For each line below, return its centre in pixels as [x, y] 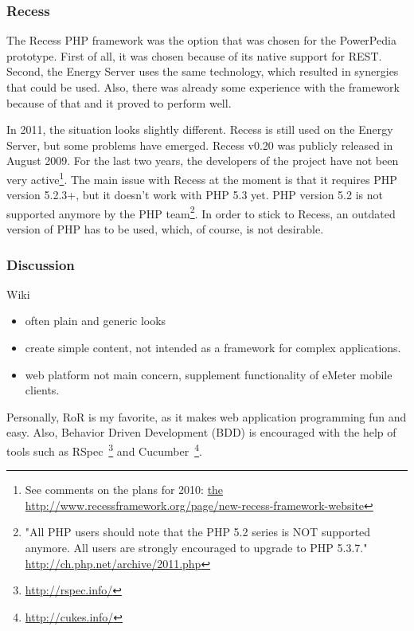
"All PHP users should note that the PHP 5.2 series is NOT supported [198, 532]
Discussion [41, 264]
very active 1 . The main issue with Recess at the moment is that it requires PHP [202, 178]
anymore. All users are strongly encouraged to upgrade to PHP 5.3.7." [196, 548]
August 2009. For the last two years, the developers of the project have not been [203, 161]
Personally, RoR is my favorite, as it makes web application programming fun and [207, 416]
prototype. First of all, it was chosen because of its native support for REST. [194, 55]
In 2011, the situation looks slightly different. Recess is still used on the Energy [200, 129]
